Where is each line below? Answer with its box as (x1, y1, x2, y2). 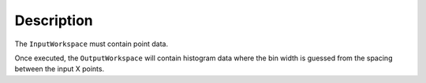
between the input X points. (14, 64, 105, 74)
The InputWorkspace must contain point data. (14, 39, 169, 49)
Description (14, 12, 94, 29)
